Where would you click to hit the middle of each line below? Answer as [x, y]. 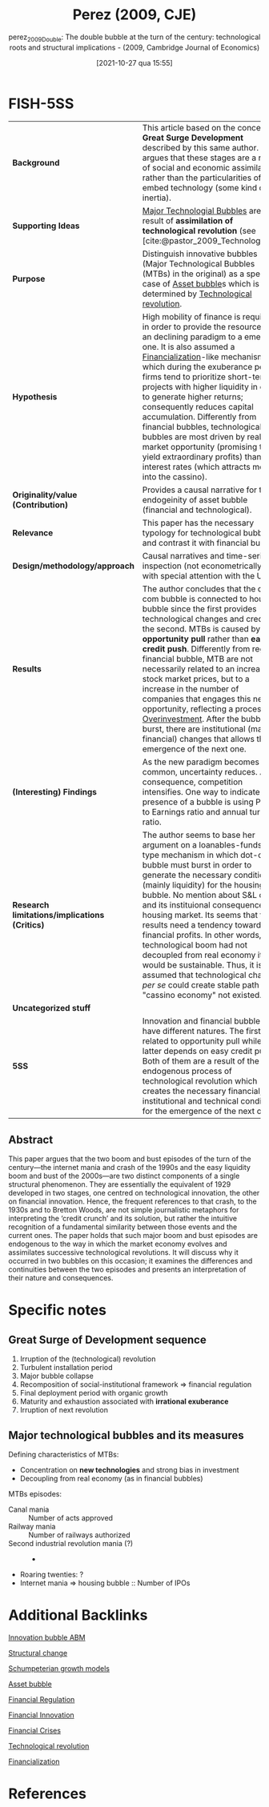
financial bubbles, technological [202, 427]
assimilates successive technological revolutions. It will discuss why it [123, 1252]
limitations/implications [58, 916]
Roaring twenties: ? [52, 1575]
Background [36, 163]
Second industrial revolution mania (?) [71, 1544]
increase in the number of [191, 689]
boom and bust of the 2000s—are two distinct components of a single [124, 1176]
